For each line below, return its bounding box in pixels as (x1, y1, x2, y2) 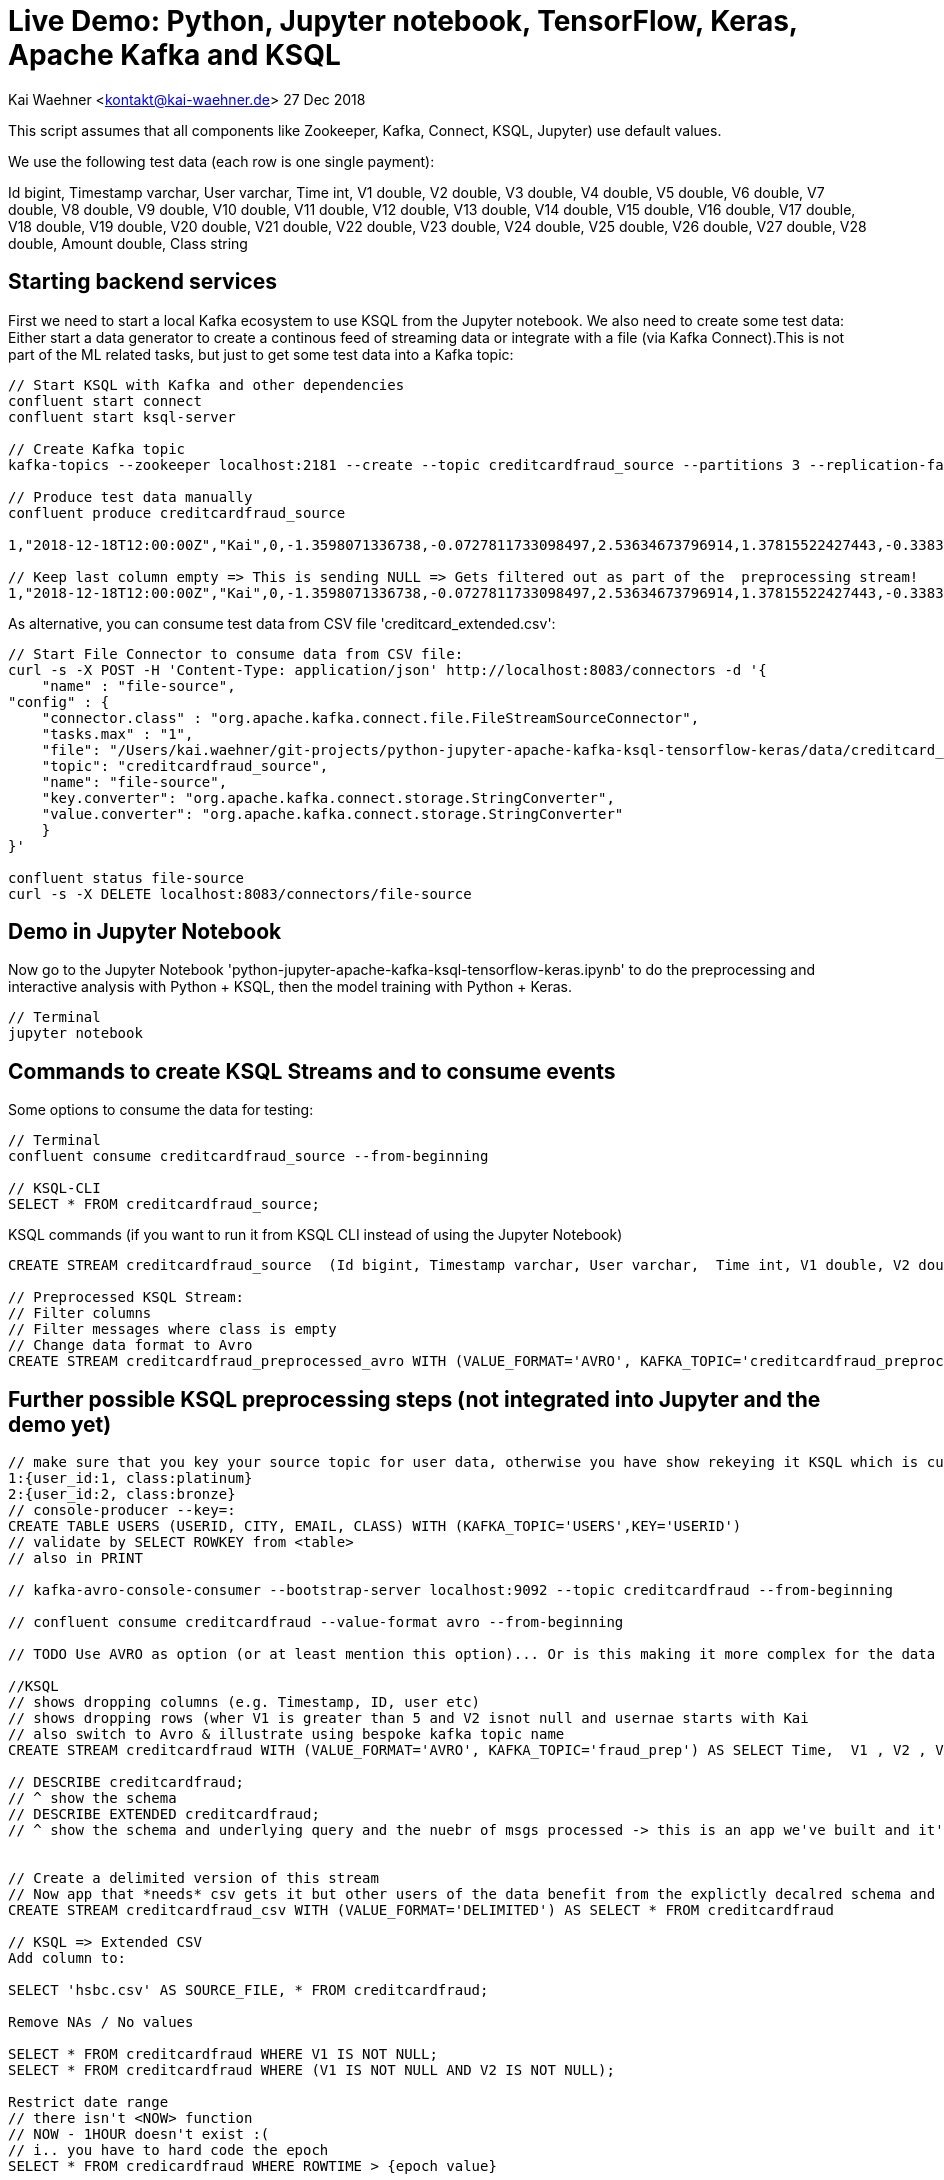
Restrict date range (8, 2094, 169, 2111)
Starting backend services (8, 269, 277, 295)
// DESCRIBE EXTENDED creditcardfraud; (8, 1806, 320, 1823)
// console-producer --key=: (8, 1502, 236, 1519)
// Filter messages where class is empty (8, 1321, 337, 1338)
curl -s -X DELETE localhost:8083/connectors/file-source (8, 885, 472, 902)
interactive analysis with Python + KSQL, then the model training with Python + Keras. (8, 978, 573, 996)
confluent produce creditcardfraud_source (8, 504, 346, 521)
